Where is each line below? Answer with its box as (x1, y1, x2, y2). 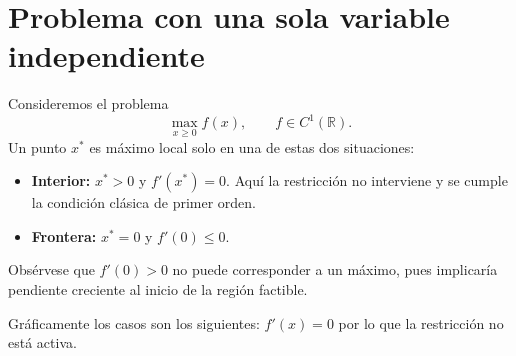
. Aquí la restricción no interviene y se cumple (226, 170, 508, 191)
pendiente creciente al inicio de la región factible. (8, 279, 308, 299)
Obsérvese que (8, 259, 95, 280)
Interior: (31, 170, 91, 191)
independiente (8, 35, 205, 76)
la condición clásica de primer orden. (31, 192, 256, 213)
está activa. (8, 332, 77, 353)
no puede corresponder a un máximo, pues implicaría (172, 259, 498, 280)
